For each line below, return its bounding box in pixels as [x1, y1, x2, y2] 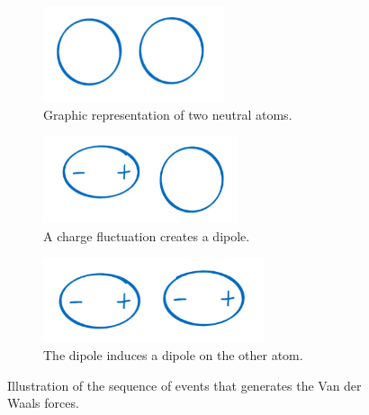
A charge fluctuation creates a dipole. [43, 226, 250, 245]
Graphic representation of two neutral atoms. [43, 104, 292, 123]
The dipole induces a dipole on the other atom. [43, 345, 303, 364]
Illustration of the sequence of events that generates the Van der [7, 375, 362, 394]
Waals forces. [7, 393, 79, 412]
